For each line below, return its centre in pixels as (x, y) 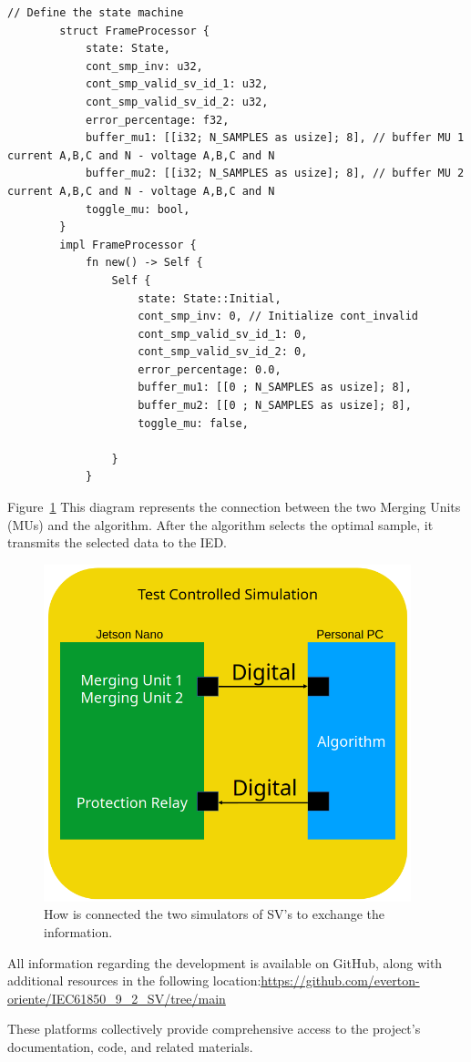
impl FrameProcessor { (128, 245)
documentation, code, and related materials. (130, 1046)
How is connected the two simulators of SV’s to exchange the (215, 914)
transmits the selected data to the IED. (117, 542)
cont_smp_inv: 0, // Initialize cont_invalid (278, 317)
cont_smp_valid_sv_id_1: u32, (177, 84)
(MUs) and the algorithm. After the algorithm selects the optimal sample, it (220, 524)
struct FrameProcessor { (134, 31)
